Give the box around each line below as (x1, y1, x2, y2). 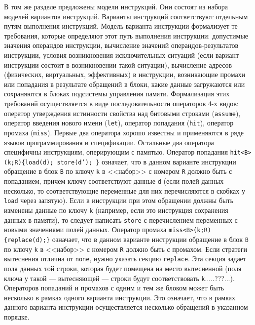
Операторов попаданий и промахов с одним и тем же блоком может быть (4, 283, 224, 293)
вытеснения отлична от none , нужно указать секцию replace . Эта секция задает (4, 253, 246, 264)
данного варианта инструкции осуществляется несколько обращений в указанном (4, 302, 248, 312)
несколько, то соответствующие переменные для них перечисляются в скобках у (4, 185, 245, 196)
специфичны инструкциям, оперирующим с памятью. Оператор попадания (4, 147, 228, 157)
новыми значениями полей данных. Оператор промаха (4, 224, 167, 235)
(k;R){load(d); (4, 159, 54, 166)
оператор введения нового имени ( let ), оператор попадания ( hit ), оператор (4, 118, 234, 128)
